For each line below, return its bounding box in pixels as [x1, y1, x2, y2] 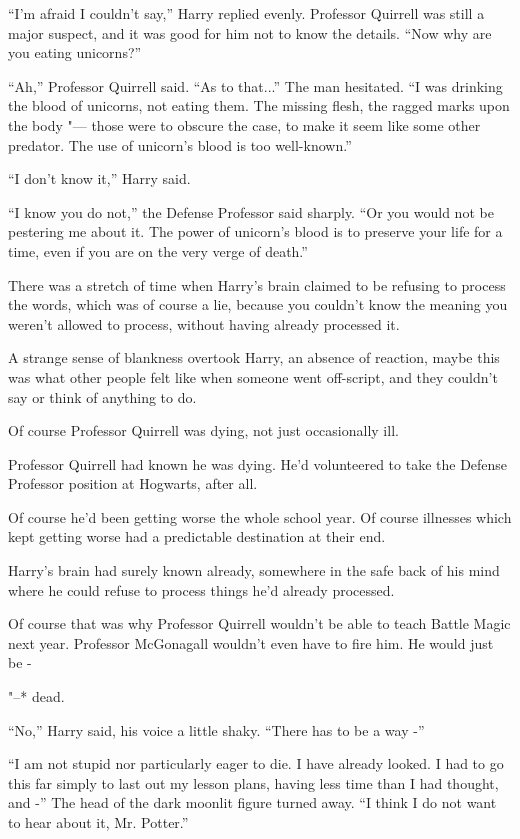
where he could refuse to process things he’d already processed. [8, 579, 395, 600]
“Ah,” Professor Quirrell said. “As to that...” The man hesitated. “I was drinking [8, 75, 503, 96]
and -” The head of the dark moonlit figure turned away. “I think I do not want [8, 792, 497, 813]
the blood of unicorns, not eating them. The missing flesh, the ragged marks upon [8, 95, 510, 116]
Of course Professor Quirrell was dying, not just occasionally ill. [8, 420, 399, 441]
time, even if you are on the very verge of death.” [8, 240, 308, 261]
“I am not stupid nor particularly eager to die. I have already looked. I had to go [8, 753, 504, 774]
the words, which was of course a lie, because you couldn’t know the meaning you [8, 294, 508, 315]
